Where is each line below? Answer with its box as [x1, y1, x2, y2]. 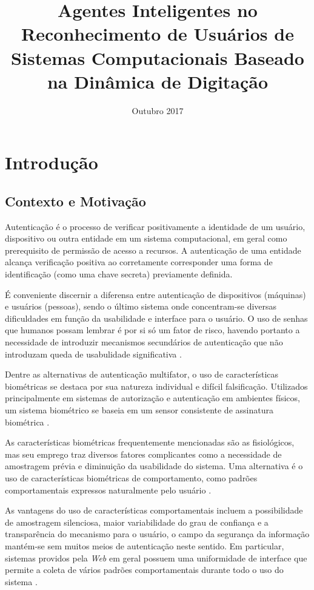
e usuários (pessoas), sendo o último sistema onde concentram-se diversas [5, 300, 277, 313]
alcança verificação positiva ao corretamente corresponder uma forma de [5, 256, 273, 268]
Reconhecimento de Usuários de [21, 21, 294, 46]
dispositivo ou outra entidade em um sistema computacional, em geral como [5, 232, 287, 245]
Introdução [5, 150, 98, 175]
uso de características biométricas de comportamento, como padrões [5, 471, 258, 484]
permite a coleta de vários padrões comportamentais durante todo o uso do [5, 563, 284, 576]
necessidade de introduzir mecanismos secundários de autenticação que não [5, 336, 283, 348]
